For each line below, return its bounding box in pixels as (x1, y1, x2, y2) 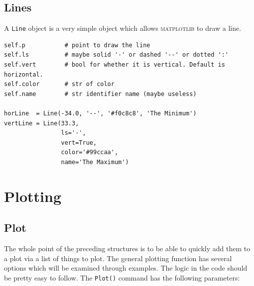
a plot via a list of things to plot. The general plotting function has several (4, 253, 232, 263)
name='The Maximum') (61, 158, 129, 166)
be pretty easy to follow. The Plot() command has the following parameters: (4, 272, 240, 283)
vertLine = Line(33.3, (4, 119, 79, 127)
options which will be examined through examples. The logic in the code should (4, 263, 248, 273)
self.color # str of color (4, 81, 115, 88)
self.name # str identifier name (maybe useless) (4, 90, 197, 97)
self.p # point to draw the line (4, 41, 150, 49)
